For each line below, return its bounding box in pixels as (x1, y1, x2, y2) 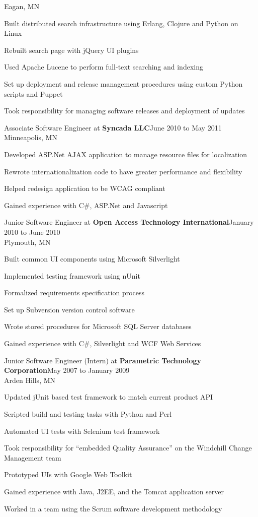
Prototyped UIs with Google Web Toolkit (4, 469, 132, 480)
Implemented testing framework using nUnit (4, 270, 140, 281)
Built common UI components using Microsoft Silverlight (4, 253, 180, 264)
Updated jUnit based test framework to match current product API (4, 392, 213, 402)
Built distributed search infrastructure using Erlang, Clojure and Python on (4, 18, 238, 28)
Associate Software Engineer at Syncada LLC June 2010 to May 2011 (4, 122, 222, 133)
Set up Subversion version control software (4, 304, 135, 314)
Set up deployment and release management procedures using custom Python (4, 78, 243, 89)
